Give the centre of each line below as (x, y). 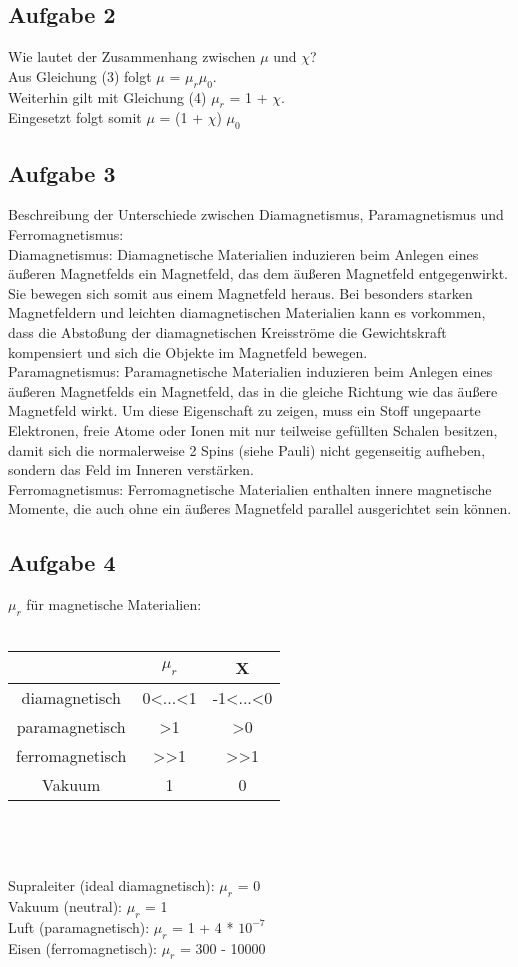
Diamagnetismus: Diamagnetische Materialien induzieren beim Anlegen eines (243, 253)
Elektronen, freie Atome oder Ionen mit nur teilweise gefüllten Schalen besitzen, (253, 429)
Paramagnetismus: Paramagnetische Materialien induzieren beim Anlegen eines (250, 371)
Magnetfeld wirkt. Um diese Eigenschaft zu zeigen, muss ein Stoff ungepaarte (244, 410)
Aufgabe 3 (62, 172)
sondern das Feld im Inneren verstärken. (131, 469)
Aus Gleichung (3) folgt (80, 75)
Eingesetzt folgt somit (75, 117)
